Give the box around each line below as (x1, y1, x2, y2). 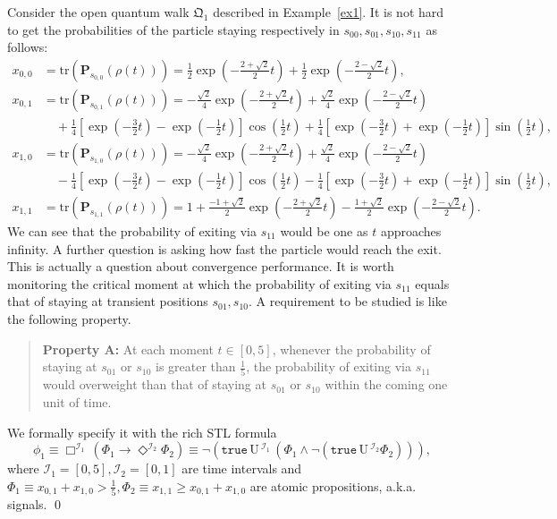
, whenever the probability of (272, 339, 431, 358)
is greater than (156, 357, 236, 376)
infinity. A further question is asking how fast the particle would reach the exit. (7, 239, 442, 258)
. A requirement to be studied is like (248, 292, 447, 311)
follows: (7, 38, 48, 56)
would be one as (280, 221, 368, 240)
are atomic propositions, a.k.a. (249, 476, 417, 495)
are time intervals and (181, 459, 302, 478)
